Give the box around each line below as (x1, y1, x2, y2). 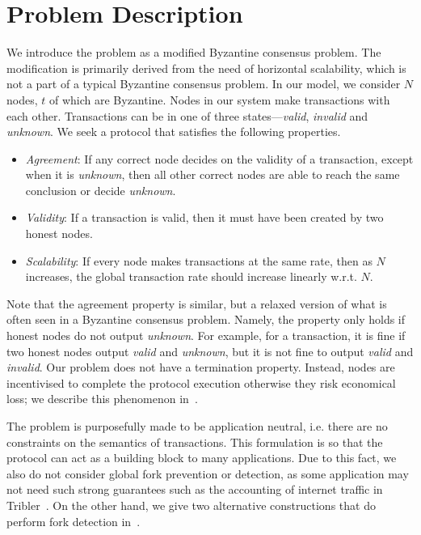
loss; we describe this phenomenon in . (6, 390, 198, 407)
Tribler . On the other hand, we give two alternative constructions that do (6, 496, 376, 513)
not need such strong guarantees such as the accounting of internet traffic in (6, 481, 383, 498)
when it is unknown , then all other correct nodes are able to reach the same (25, 166, 400, 183)
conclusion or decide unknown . (25, 181, 176, 198)
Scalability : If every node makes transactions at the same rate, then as (25, 252, 373, 269)
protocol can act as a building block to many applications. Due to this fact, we (6, 449, 397, 466)
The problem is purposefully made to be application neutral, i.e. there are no (6, 418, 388, 434)
